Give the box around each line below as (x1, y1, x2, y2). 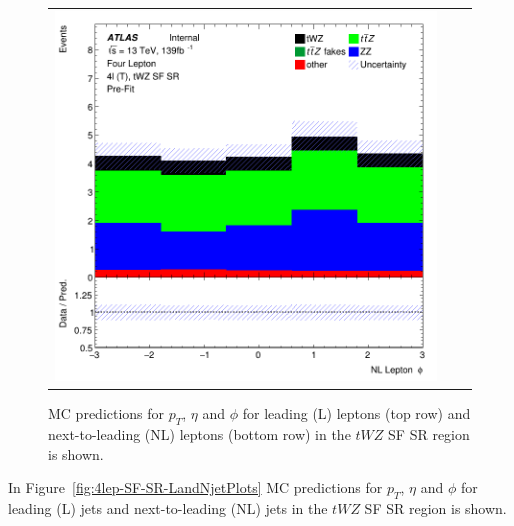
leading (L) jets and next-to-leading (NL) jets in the (8, 498, 328, 519)
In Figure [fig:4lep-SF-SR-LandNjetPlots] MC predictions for (8, 477, 383, 498)
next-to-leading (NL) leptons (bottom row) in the (48, 424, 351, 445)
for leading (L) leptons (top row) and (242, 403, 471, 424)
